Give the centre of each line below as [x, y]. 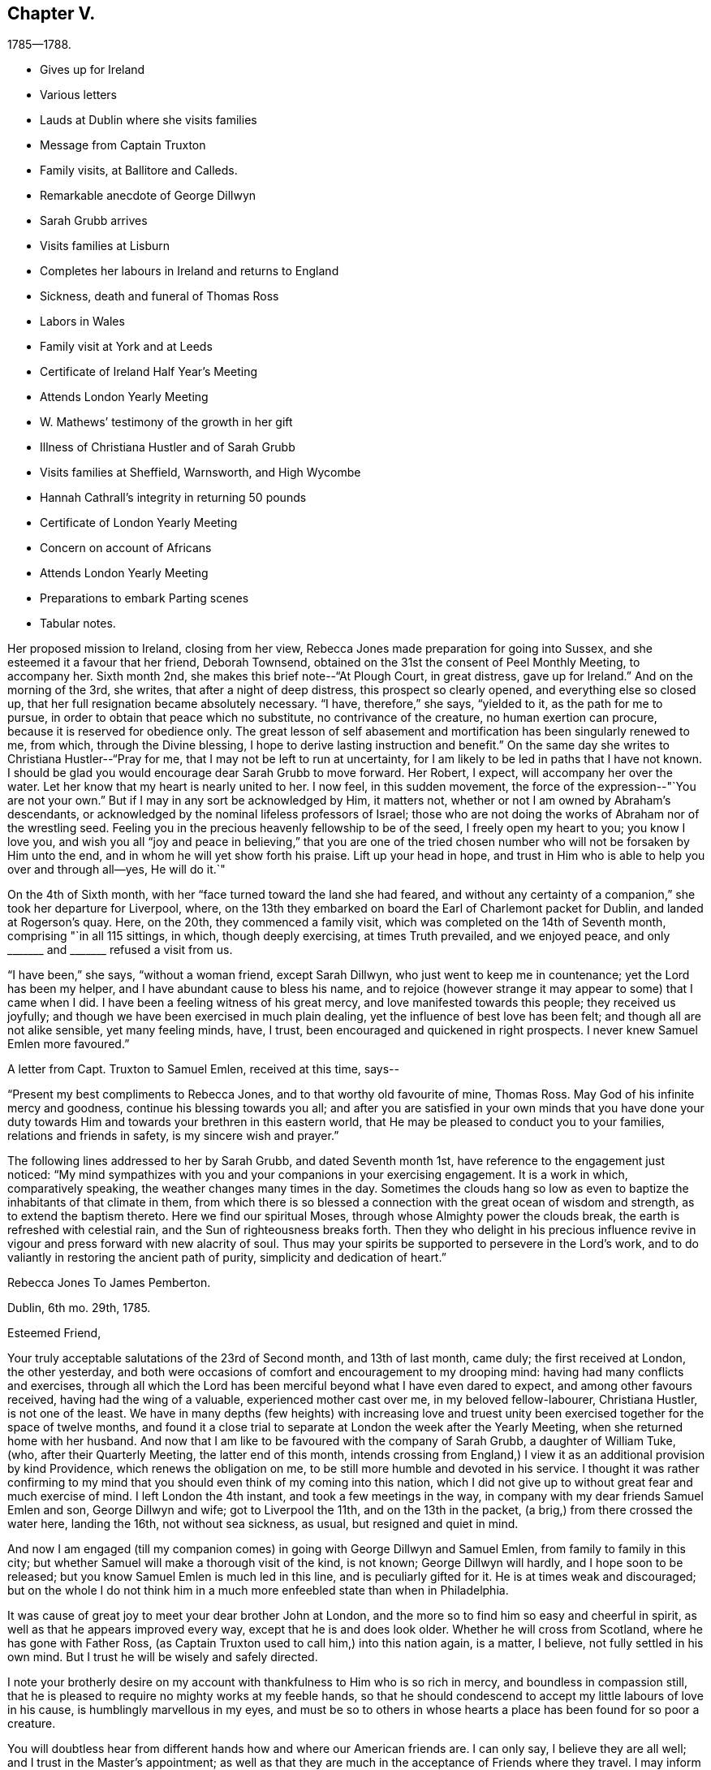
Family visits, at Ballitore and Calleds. [139, 171]
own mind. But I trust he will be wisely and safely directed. [163, 1657]
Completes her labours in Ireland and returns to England [190, 271]
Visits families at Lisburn [105, 246]
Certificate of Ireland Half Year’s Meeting [149, 372]
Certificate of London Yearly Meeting [139, 523]
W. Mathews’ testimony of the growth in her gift [166, 422]
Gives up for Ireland [93, 70]
